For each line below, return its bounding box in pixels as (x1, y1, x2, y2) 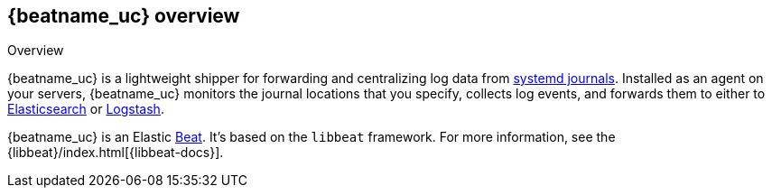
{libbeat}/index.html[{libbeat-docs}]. (7, 144, 224, 161)
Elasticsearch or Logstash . (7, 101, 164, 117)
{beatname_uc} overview (7, 5, 240, 27)
